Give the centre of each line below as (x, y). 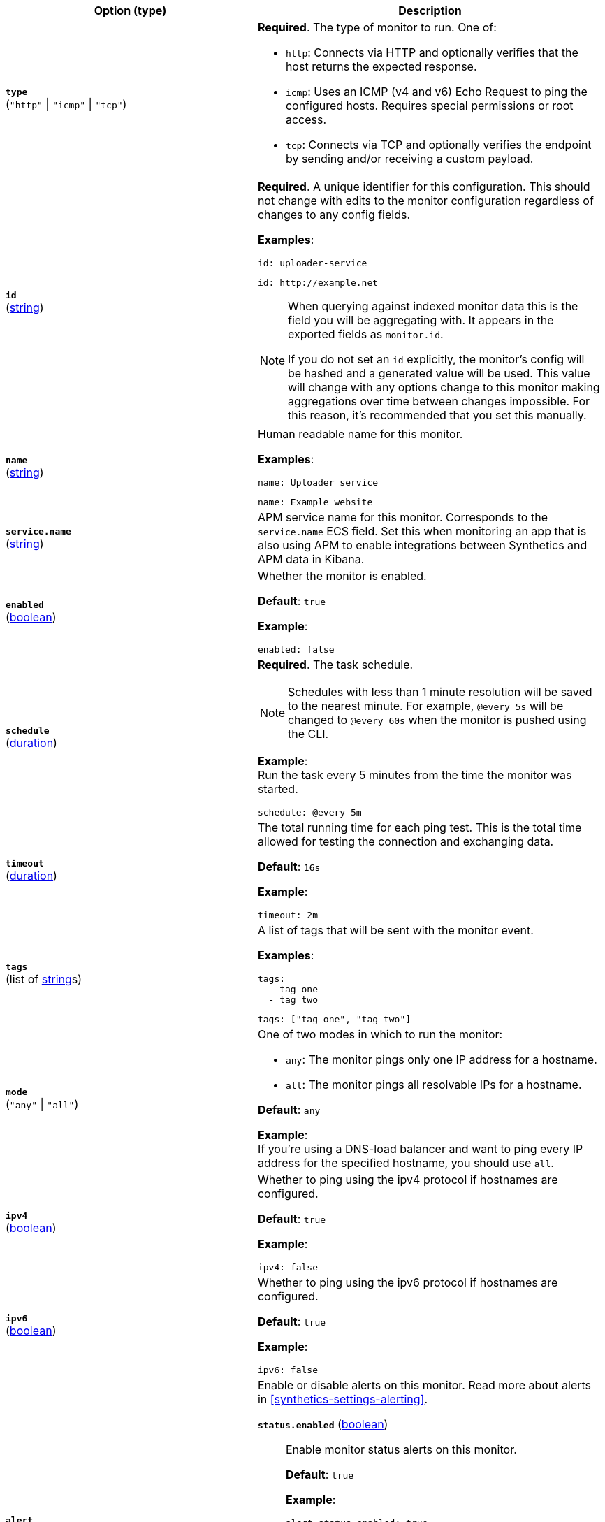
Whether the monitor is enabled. (342, 576)
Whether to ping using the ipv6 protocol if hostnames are (408, 1282)
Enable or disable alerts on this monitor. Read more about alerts (424, 1385)
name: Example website (315, 502)
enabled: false (296, 650)
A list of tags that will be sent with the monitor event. (395, 930)
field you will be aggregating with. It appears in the (421, 320)
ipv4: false (287, 1267)
